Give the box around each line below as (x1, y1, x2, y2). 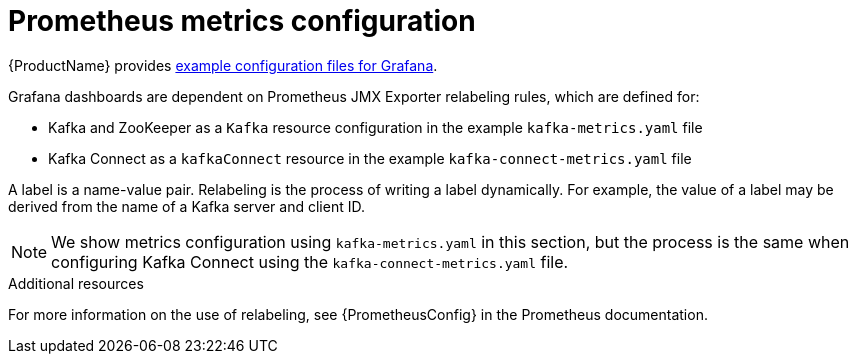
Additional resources (8, 274, 144, 292)
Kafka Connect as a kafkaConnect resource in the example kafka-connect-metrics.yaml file (48, 149, 692, 167)
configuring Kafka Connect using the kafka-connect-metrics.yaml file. (51, 251, 569, 272)
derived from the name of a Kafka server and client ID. (8, 197, 365, 215)
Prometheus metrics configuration (8, 4, 476, 38)
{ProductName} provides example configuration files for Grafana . (8, 56, 438, 74)
